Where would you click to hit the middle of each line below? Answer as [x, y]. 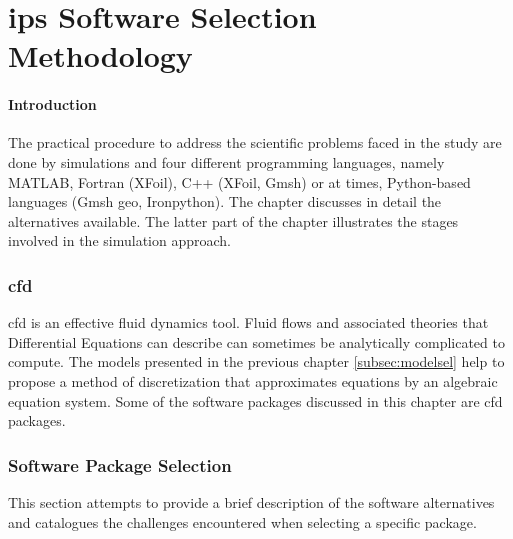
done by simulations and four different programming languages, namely [226, 161]
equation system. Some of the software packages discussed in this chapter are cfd [255, 400]
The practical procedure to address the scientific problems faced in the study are [255, 142]
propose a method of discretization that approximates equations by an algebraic [253, 380]
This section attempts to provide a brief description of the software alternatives [251, 501]
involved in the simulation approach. [119, 240]
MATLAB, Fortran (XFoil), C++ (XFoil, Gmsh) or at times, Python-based [239, 181]
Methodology [100, 55]
